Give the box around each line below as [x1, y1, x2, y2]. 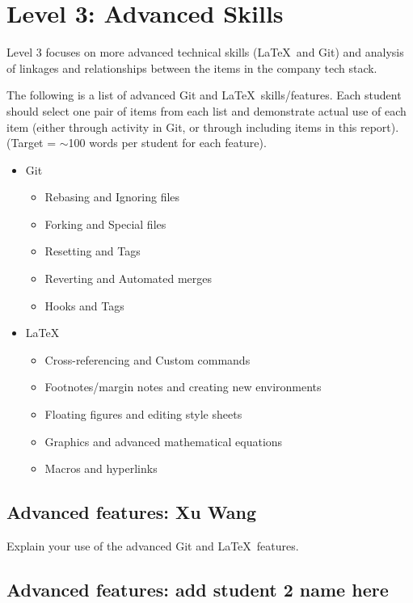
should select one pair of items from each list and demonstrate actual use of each [6, 102, 407, 119]
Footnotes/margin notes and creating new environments [44, 378, 322, 395]
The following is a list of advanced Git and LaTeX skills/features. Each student [6, 86, 402, 103]
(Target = [6, 134, 57, 151]
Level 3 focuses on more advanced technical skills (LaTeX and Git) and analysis [6, 44, 404, 61]
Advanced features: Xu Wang [6, 500, 256, 525]
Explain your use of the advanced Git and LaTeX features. [6, 538, 299, 555]
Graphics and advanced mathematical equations [44, 432, 283, 449]
